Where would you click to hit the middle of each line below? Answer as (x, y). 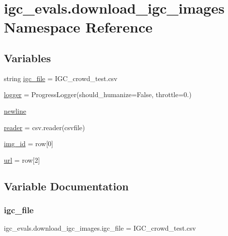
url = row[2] (22, 160)
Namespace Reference (78, 27)
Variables (28, 58)
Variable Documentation (66, 186)
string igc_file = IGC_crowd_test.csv (61, 78)
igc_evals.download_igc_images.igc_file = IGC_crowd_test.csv (100, 228)
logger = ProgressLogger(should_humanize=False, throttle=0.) (98, 94)
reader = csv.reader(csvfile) (45, 127)
